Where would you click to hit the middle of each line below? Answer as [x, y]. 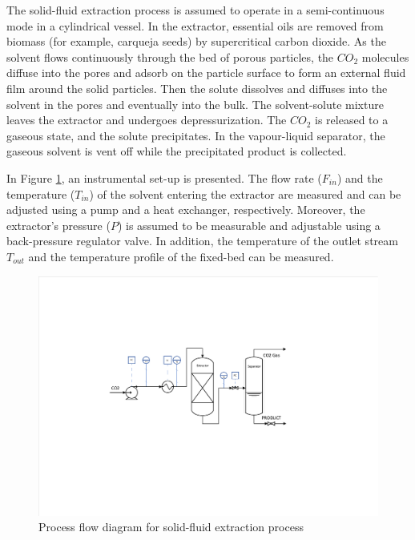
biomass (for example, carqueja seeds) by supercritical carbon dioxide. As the [196, 41]
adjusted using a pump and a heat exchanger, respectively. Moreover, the [186, 210]
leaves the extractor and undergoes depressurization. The [147, 120]
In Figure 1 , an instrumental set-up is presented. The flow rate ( [164, 177]
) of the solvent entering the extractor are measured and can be [245, 193]
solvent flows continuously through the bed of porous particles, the [170, 56]
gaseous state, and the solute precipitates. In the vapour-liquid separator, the [196, 135]
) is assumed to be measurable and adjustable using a [249, 225]
